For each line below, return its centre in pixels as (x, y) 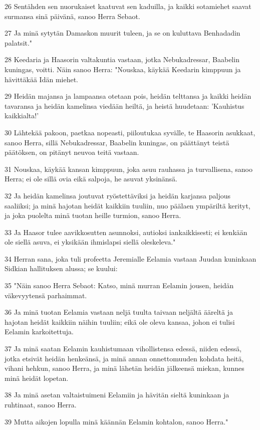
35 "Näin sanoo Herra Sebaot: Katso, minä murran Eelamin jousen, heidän (119, 285)
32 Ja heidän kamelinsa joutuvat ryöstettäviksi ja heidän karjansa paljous (118, 195)
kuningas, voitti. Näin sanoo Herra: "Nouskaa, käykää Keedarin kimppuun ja (123, 69)
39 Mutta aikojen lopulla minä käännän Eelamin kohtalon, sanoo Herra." (116, 421)
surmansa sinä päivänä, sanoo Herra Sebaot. (72, 16)
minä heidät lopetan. (37, 378)
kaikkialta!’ (22, 116)
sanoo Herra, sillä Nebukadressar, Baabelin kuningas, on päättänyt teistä (117, 142)
